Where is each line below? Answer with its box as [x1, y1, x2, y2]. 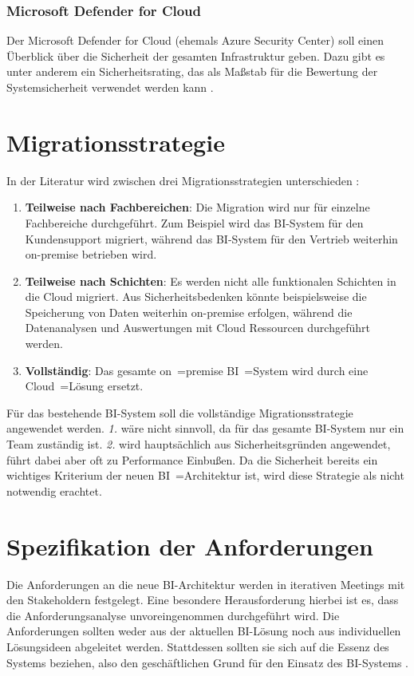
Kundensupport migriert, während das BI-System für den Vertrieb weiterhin [25, 230, 398, 247]
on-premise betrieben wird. [25, 246, 157, 263]
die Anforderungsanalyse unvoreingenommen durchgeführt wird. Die [6, 607, 340, 623]
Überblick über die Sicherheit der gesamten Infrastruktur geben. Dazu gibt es [6, 47, 385, 64]
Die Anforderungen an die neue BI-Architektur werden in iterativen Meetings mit [6, 575, 405, 592]
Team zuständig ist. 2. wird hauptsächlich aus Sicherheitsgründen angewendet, [6, 436, 391, 453]
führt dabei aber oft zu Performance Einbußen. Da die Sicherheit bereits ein [6, 451, 378, 468]
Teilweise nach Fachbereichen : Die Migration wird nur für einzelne [25, 199, 370, 215]
